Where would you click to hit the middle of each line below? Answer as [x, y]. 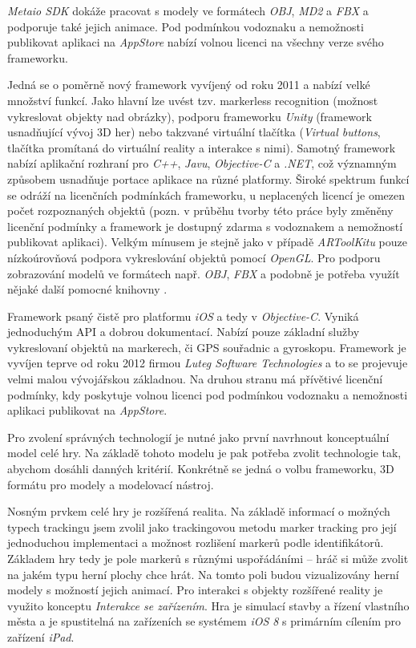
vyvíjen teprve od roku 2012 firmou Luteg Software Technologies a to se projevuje [208, 363]
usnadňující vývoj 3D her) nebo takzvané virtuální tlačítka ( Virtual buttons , [194, 132]
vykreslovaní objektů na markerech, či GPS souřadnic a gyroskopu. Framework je [207, 347]
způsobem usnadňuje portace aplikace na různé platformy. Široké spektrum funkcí [208, 178]
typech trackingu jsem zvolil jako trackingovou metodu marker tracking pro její [202, 526]
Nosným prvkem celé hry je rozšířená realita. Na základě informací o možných [199, 511]
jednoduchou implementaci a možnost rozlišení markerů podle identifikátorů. [196, 543]
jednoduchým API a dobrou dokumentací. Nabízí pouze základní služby [184, 332]
